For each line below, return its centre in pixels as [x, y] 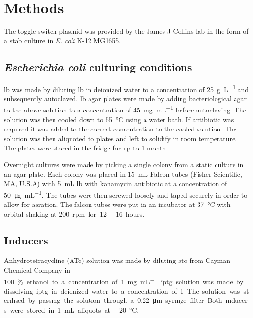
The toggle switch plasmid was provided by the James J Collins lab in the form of [126, 31]
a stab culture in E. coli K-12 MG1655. [63, 40]
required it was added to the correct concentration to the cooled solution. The [120, 129]
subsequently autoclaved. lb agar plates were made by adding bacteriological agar [125, 98]
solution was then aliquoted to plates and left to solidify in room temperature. [121, 138]
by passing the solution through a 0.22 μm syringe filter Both [125, 300]
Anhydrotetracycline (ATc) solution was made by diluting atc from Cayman [117, 260]
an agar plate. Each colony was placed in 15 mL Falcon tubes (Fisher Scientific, [123, 174]
